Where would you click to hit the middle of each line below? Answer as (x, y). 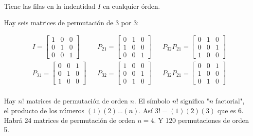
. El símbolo (152, 101)
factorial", (230, 101)
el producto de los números (44, 110)
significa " (195, 101)
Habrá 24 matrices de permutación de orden (70, 120)
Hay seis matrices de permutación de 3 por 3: (72, 22)
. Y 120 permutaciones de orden (201, 120)
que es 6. (231, 110)
